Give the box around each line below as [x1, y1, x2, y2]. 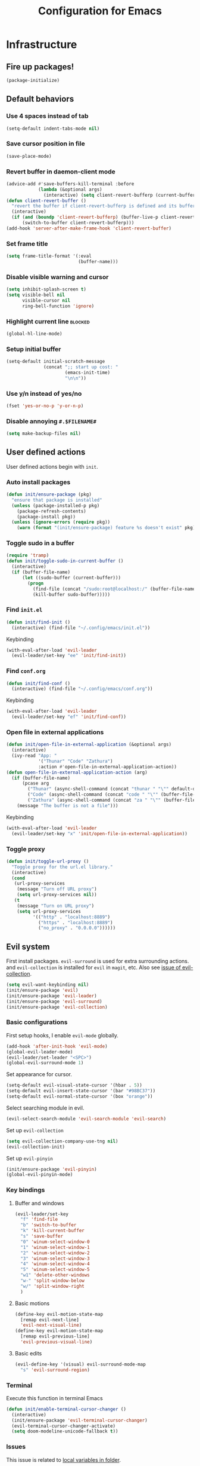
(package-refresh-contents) [17, 508, 86, 514]
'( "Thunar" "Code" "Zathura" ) [37, 758, 113, 764]
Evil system [6, 942, 51, 952]
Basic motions [14, 1299, 50, 1307]
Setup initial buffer [6, 345, 61, 353]
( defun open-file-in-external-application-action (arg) [6, 769, 148, 775]
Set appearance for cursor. [6, 1071, 73, 1078]
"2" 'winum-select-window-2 [20, 1250, 90, 1256]
